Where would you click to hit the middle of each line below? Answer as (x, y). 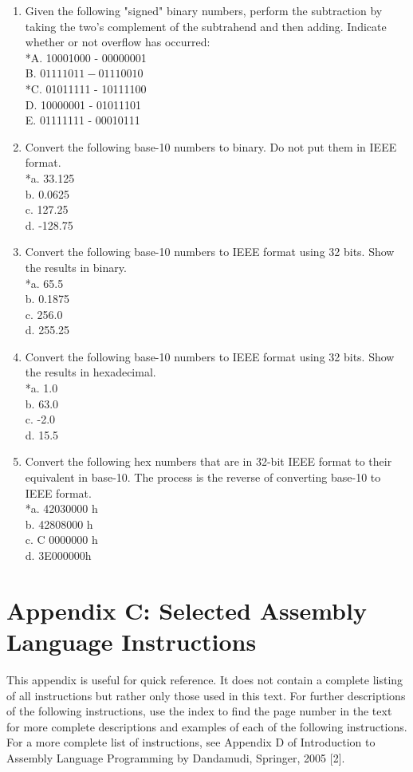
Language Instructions (132, 641)
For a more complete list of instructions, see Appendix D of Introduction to (191, 742)
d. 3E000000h (58, 555)
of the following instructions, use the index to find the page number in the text (199, 711)
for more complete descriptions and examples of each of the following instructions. (207, 726)
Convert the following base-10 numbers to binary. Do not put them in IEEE (211, 146)
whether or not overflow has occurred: (118, 42)
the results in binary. (76, 267)
